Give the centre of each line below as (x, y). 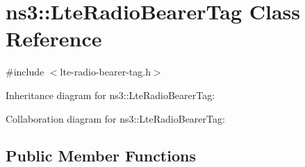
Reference (54, 38)
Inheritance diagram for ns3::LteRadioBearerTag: (110, 95)
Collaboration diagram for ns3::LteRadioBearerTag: (115, 118)
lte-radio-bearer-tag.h (105, 72)
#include (25, 72)
